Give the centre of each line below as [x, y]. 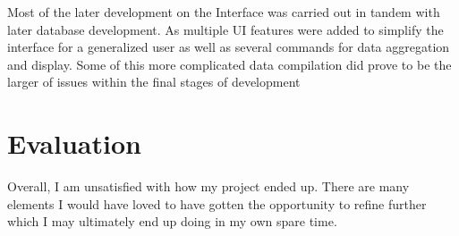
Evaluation [74, 143]
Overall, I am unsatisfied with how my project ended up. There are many [208, 186]
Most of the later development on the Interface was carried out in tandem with [224, 12]
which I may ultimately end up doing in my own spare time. [172, 221]
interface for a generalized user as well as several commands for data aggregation [229, 47]
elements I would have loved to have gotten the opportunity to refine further [217, 203]
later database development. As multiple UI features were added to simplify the [225, 29]
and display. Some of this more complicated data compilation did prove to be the [229, 64]
